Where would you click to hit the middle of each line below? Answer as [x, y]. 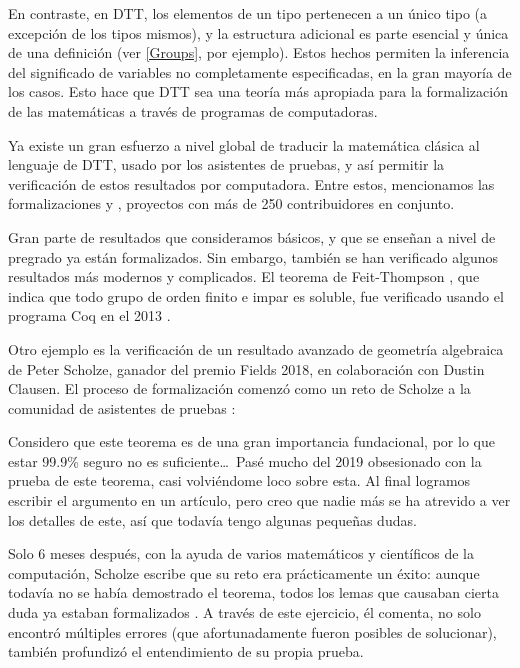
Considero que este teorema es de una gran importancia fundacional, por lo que [251, 441]
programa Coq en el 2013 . [89, 315]
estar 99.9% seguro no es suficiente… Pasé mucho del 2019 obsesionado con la [245, 460]
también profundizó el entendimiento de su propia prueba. [186, 651]
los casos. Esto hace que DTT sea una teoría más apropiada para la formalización [258, 91]
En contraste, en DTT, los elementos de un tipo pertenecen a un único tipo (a [248, 13]
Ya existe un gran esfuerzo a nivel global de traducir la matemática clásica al [244, 144]
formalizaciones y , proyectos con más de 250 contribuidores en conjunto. [231, 203]
